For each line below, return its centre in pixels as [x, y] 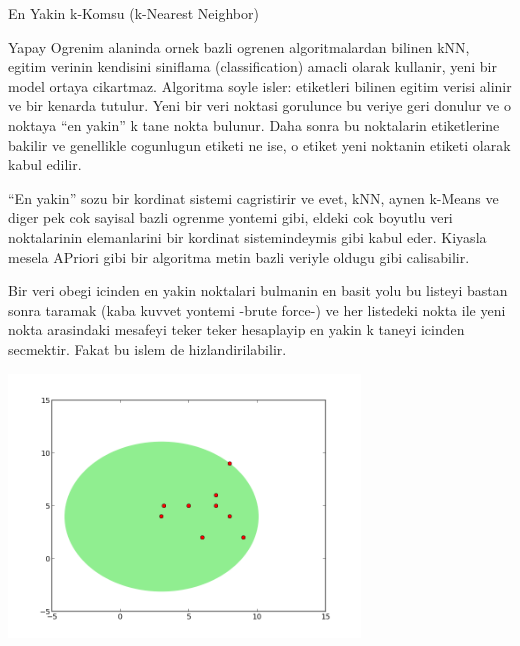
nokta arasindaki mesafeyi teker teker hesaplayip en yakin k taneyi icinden [236, 329]
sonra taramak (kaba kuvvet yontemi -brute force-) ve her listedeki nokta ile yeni [257, 309]
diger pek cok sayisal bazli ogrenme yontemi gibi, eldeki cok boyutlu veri [230, 217]
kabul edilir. [45, 164]
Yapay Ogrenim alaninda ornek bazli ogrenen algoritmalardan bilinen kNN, [239, 46]
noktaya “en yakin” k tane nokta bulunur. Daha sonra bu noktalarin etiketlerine [254, 124]
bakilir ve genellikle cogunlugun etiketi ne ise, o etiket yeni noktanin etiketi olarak [259, 144]
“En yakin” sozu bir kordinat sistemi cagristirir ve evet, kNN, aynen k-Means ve [253, 197]
